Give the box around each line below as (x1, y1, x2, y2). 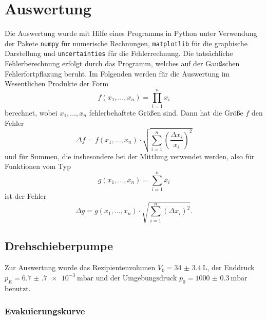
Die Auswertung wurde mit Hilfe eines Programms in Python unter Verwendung (5, 28, 257, 39)
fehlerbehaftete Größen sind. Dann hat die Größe (89, 107, 243, 118)
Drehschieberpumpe (5, 238, 113, 254)
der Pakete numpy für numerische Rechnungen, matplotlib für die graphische (5, 37, 247, 48)
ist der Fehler (5, 190, 47, 201)
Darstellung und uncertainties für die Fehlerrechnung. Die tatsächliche (5, 48, 233, 59)
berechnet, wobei (5, 107, 58, 118)
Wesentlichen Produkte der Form (5, 78, 109, 89)
